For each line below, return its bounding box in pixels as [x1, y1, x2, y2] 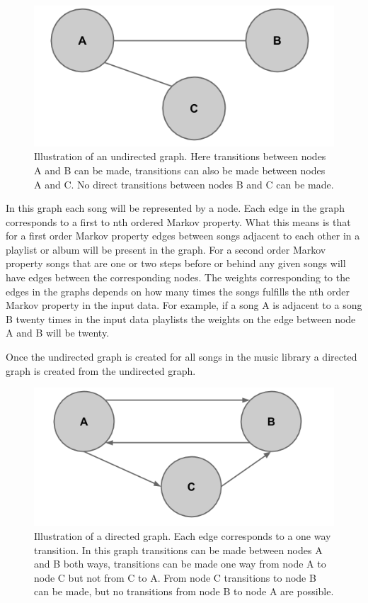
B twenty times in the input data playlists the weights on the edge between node [6, 311, 356, 326]
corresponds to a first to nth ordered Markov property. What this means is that [6, 214, 351, 229]
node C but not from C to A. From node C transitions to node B [34, 570, 316, 585]
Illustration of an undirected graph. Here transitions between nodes [34, 149, 326, 164]
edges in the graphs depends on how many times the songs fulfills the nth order [6, 283, 350, 298]
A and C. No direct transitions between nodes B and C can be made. [34, 176, 334, 191]
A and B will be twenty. [6, 325, 110, 340]
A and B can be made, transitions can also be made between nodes [34, 162, 326, 177]
